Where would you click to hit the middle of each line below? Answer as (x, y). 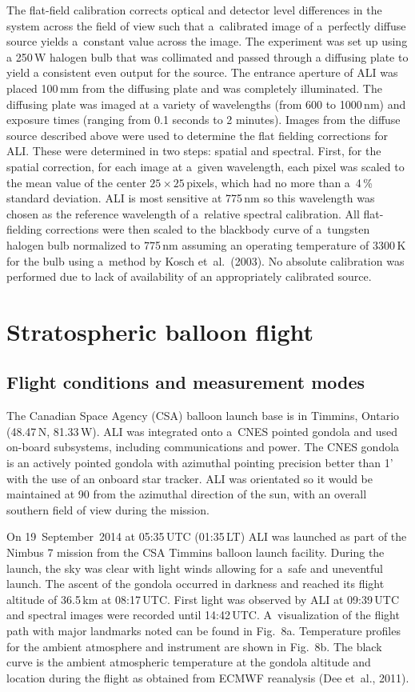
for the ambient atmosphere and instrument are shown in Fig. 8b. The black (194, 646)
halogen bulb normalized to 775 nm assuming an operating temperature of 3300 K (206, 244)
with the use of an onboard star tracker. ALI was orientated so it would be (190, 478)
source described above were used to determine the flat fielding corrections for (197, 135)
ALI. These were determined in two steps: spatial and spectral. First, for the (194, 151)
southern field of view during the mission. (108, 509)
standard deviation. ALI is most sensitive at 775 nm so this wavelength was (191, 198)
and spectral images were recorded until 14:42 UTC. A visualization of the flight (203, 615)
